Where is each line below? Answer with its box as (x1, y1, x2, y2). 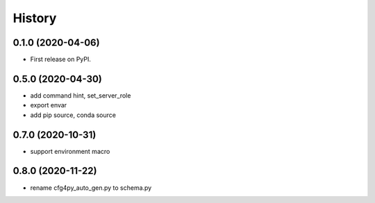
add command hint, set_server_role (30, 91, 131, 100)
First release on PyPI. (30, 55, 92, 64)
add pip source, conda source (30, 111, 116, 119)
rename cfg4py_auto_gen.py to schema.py (30, 184, 152, 192)
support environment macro (30, 147, 110, 155)
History (12, 10, 57, 26)
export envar (30, 101, 67, 109)
